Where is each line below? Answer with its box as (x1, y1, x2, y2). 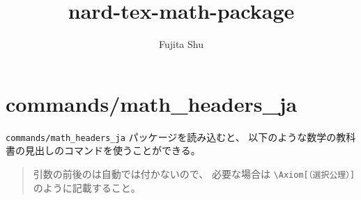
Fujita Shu (158, 37, 203, 51)
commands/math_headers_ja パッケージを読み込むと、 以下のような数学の (6, 129, 337, 144)
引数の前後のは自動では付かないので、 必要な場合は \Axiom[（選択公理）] (33, 166, 355, 181)
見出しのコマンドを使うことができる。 (24, 143, 201, 158)
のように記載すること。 (33, 180, 141, 194)
